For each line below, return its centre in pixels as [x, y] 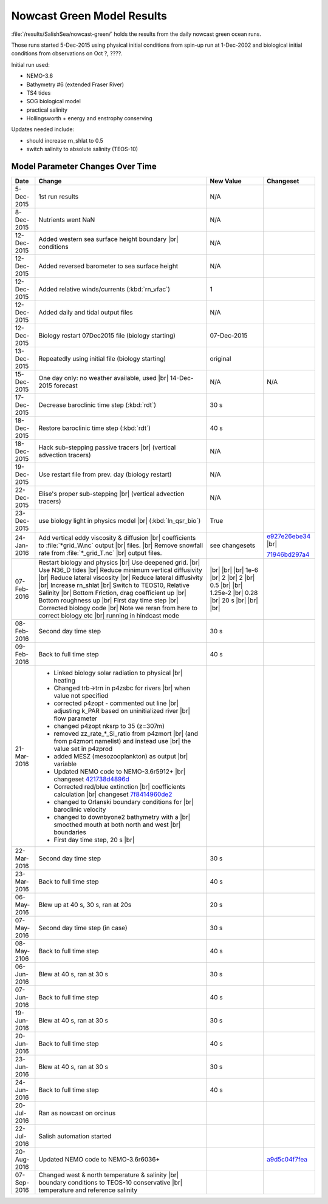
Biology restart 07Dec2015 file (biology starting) [107, 336]
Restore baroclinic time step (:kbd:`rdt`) [95, 428]
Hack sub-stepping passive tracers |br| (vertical [107, 447]
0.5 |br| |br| [226, 585]
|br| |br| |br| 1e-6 [234, 570]
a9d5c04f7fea [287, 1160]
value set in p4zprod [83, 749]
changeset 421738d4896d [92, 779]
